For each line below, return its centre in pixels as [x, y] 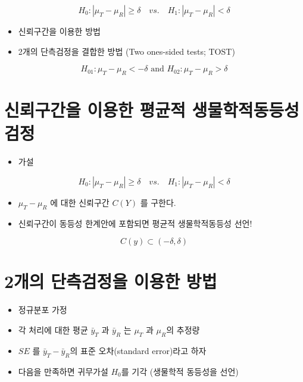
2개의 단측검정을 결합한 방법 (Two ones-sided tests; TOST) [126, 51]
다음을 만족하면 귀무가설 [63, 371]
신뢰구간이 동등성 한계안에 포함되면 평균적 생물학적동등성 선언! [135, 223]
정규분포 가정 [43, 310]
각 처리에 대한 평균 [53, 330]
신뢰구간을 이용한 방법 [59, 31]
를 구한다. [158, 202]
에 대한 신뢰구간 [80, 202]
